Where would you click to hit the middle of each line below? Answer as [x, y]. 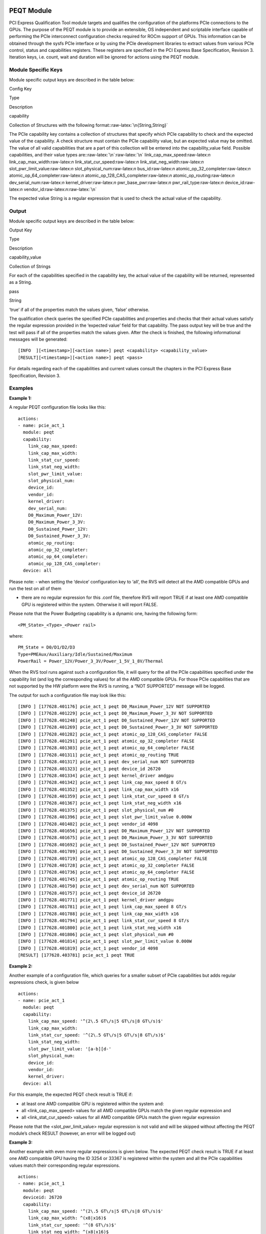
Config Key [20, 89]
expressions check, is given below [44, 982]
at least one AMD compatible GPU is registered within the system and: [93, 1104]
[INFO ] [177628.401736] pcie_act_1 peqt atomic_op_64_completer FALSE [106, 872]
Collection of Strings [30, 266]
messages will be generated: [38, 339]
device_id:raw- [240, 182]
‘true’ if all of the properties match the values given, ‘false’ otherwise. [79, 309]
